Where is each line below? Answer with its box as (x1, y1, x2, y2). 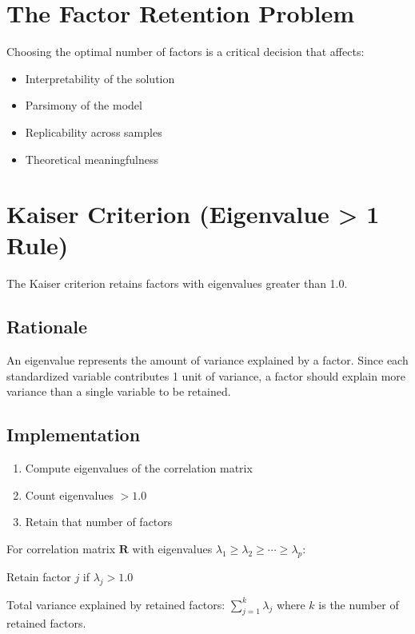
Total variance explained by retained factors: (6, 596, 225, 612)
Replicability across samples (25, 123, 162, 140)
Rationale (6, 314, 87, 339)
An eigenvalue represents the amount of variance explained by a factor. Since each (6, 352, 409, 369)
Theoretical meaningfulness (25, 150, 159, 167)
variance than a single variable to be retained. (6, 383, 231, 400)
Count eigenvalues (25, 486, 114, 503)
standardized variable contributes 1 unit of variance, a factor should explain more (6, 367, 406, 384)
